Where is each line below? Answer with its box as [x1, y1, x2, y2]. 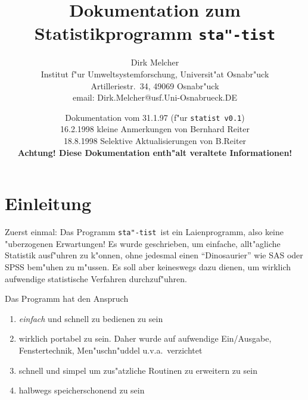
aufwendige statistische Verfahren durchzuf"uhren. [5, 272, 187, 285]
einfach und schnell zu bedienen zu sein [18, 312, 163, 324]
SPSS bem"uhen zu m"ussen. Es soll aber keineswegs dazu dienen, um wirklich [5, 261, 291, 273]
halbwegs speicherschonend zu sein [18, 384, 145, 396]
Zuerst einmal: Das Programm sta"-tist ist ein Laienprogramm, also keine [5, 226, 284, 238]
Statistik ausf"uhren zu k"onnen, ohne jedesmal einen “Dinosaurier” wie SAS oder [5, 249, 303, 261]
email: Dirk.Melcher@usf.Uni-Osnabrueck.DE [73, 91, 237, 104]
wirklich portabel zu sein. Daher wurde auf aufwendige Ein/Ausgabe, [18, 332, 272, 345]
